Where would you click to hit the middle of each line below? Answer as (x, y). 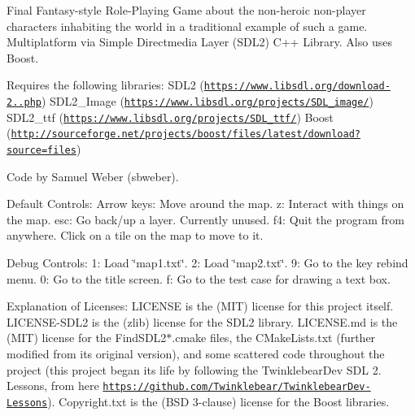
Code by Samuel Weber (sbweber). (93, 176)
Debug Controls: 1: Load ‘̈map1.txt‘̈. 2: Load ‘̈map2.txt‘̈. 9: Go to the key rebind (207, 263)
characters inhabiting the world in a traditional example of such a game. (187, 26)
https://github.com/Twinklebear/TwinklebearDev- (237, 387)
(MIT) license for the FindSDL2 (87, 338)
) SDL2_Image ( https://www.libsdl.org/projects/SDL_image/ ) (207, 101)
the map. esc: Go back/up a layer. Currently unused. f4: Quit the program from (205, 219)
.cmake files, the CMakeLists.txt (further (274, 338)
